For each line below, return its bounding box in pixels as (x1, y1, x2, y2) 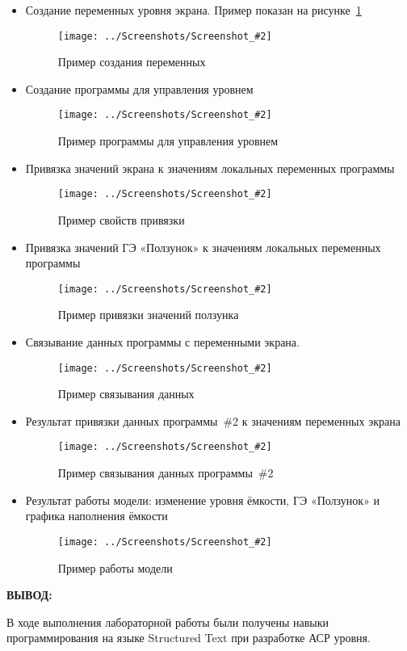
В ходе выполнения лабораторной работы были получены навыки (6, 613, 329, 630)
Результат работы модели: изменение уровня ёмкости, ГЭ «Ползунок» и (25, 491, 380, 508)
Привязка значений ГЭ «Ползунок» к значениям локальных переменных (25, 238, 381, 255)
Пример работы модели (57, 559, 173, 576)
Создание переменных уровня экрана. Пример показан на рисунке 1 (25, 2, 362, 18)
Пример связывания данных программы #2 (57, 464, 274, 481)
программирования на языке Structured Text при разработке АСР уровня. (6, 629, 371, 646)
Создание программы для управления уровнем (25, 80, 254, 97)
